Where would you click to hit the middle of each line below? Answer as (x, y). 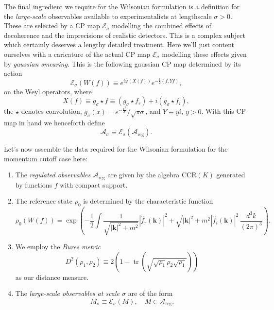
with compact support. (94, 184)
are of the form (150, 293)
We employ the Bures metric (58, 247)
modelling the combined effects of (162, 26)
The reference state (44, 201)
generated (231, 175)
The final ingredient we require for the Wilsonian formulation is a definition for (122, 6)
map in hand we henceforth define (54, 122)
